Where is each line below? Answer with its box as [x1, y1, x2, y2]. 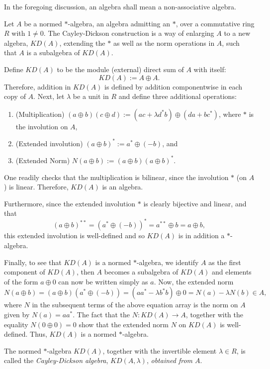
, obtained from [146, 355, 193, 366]
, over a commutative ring [176, 18, 255, 28]
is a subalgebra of [26, 47, 80, 58]
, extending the [59, 37, 105, 48]
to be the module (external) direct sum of [57, 64, 184, 74]
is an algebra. [102, 182, 143, 192]
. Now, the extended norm [154, 276, 234, 286]
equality [4, 319, 28, 329]
